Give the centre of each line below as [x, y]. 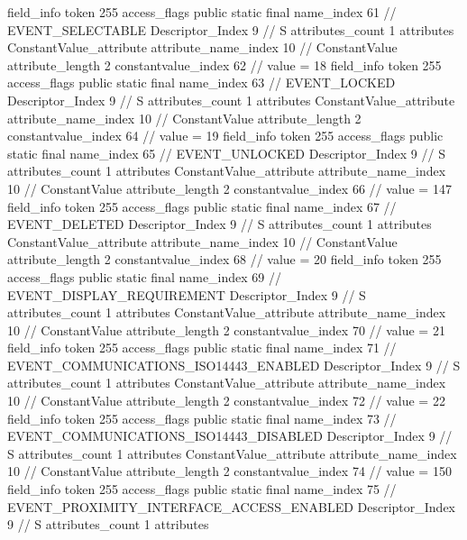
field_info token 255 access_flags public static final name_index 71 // [202, 348]
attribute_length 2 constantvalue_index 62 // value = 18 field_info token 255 [224, 64]
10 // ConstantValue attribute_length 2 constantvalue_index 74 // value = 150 [229, 471]
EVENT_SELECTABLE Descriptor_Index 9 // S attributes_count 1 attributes [231, 29]
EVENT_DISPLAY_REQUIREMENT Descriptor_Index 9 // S [187, 294]
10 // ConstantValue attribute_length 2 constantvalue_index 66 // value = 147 [229, 188]
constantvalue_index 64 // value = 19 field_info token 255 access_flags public [225, 136]
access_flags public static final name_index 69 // [145, 276]
